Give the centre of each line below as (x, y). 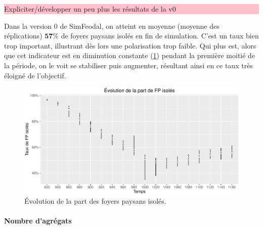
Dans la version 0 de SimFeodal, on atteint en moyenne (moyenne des (112, 26)
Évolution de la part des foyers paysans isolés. (95, 201)
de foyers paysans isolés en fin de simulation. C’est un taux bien (160, 36)
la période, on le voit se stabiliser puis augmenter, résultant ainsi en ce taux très (128, 65)
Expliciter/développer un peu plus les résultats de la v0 (90, 9)
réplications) (23, 36)
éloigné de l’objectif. (35, 75)
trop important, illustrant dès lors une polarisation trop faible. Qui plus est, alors (130, 45)
